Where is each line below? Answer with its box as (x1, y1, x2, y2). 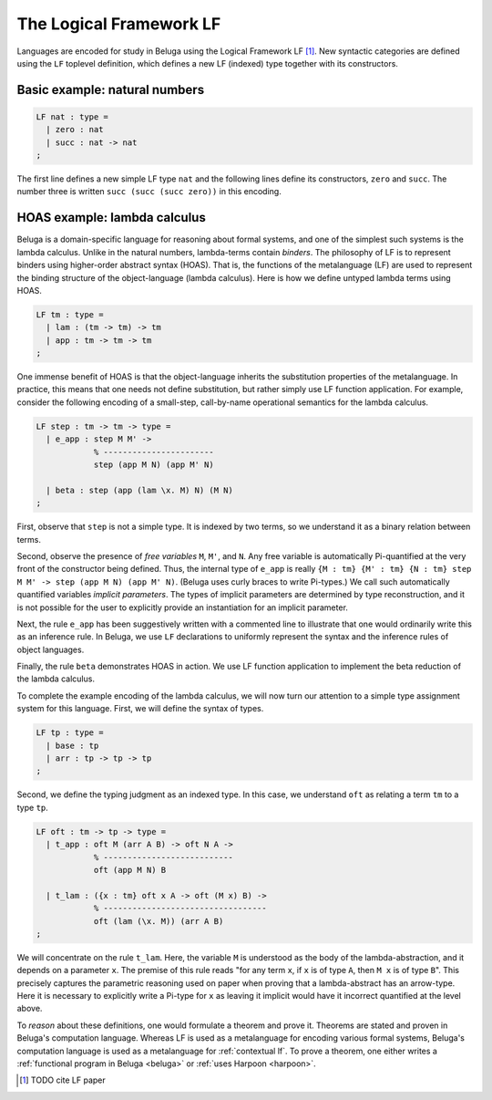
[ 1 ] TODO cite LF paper (19, 1074, 107, 1085)
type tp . (16, 802, 49, 813)
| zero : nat (46, 124, 104, 135)
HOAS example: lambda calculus (16, 210, 207, 225)
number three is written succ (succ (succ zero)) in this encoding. (16, 186, 282, 197)
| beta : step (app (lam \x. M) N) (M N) (46, 484, 234, 495)
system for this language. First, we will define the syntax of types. (16, 703, 264, 714)
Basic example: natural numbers (16, 82, 205, 98)
